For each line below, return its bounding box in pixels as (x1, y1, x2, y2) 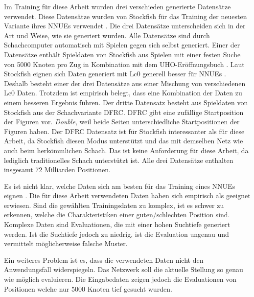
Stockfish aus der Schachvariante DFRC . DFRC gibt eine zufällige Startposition (4, 107, 244, 117)
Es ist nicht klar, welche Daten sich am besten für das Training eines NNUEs (4, 181, 235, 191)
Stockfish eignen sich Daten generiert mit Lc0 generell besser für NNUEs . (4, 69, 226, 79)
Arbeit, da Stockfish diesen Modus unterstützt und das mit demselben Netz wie (4, 136, 243, 146)
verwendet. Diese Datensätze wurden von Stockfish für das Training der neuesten (4, 11, 247, 21)
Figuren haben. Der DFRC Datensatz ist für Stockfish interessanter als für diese (4, 126, 245, 136)
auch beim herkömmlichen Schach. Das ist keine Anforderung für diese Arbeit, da (4, 145, 249, 155)
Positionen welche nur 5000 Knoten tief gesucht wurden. (4, 283, 172, 294)
